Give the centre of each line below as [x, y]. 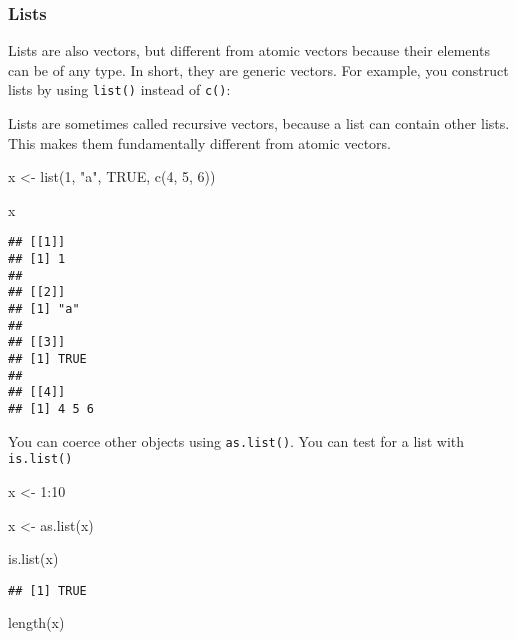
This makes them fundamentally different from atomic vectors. [199, 142]
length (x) [36, 622]
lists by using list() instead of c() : [119, 89]
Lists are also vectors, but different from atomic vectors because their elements [249, 50]
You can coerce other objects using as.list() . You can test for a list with [236, 440]
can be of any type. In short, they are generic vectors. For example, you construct [258, 69]
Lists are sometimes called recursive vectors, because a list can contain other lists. [259, 123]
